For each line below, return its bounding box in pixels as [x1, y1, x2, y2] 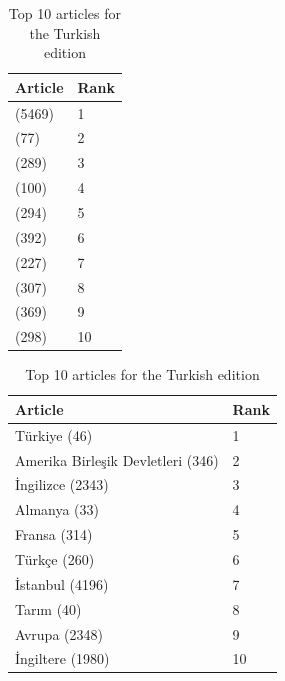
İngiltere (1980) [15, 648, 110, 669]
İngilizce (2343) [15, 474, 109, 495]
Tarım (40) [15, 598, 82, 619]
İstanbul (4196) [15, 573, 109, 594]
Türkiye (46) [15, 424, 93, 445]
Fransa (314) [15, 524, 93, 545]
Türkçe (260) [15, 548, 95, 569]
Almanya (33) [15, 499, 99, 520]
